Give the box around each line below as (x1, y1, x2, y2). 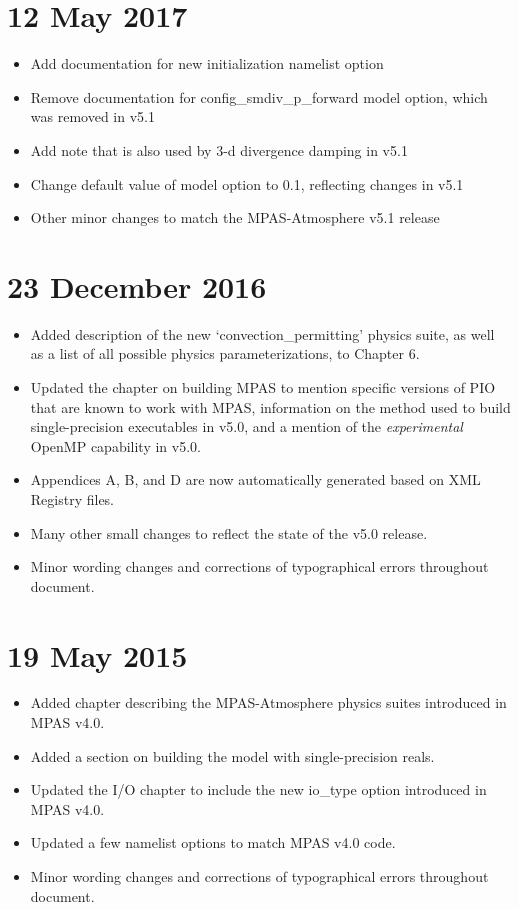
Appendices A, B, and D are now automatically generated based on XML (30, 469, 481, 490)
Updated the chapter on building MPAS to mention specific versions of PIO (30, 377, 496, 397)
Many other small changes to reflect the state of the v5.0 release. (30, 522, 428, 543)
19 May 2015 (7, 634, 188, 675)
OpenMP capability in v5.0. (30, 435, 201, 456)
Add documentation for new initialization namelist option (30, 53, 384, 74)
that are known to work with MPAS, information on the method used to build (30, 396, 511, 417)
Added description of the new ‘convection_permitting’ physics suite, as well (30, 323, 495, 344)
